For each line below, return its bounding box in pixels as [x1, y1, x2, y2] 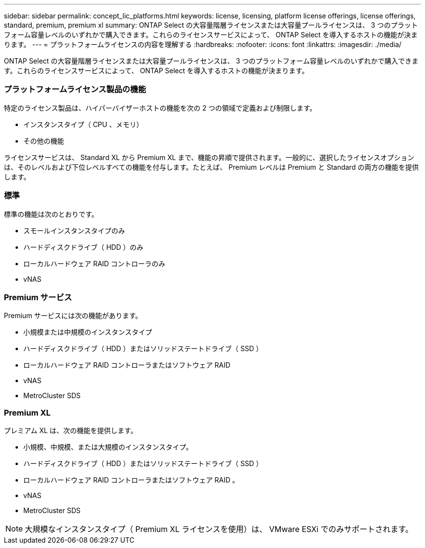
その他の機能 [23, 136, 64, 145]
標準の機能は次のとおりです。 [4, 210, 98, 218]
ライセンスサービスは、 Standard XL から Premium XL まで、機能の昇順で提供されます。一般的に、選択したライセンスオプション [4, 153, 414, 161]
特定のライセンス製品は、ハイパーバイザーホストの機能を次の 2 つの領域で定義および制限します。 [4, 103, 317, 112]
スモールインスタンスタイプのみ [23, 226, 125, 235]
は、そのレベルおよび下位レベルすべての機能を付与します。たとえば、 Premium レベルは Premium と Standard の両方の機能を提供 [4, 162, 419, 171]
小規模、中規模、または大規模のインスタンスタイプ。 [23, 443, 193, 451]
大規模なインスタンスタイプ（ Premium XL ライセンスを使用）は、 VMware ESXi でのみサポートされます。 [25, 524, 413, 534]
